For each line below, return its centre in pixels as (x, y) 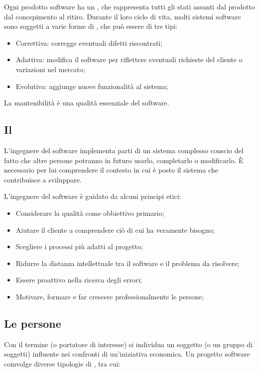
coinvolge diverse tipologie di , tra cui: (62, 363)
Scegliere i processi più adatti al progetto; (79, 246)
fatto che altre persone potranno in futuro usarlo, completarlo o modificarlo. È (124, 160)
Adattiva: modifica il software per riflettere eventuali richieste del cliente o (129, 59)
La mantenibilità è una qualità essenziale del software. (87, 103)
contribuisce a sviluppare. (43, 179)
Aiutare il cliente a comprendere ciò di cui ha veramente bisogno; (115, 230)
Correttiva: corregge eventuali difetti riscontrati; (89, 43)
